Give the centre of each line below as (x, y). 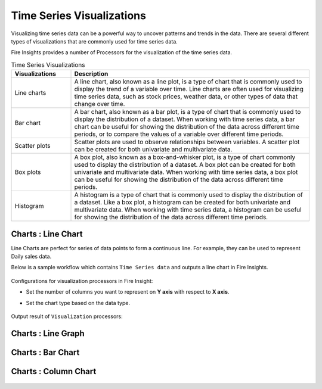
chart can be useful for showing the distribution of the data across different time (187, 127)
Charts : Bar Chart (45, 352)
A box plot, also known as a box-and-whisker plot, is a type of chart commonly (185, 157)
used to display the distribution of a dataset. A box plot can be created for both (185, 165)
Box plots (28, 172)
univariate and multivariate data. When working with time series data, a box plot (186, 172)
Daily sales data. (31, 256)
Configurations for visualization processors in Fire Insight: (82, 281)
